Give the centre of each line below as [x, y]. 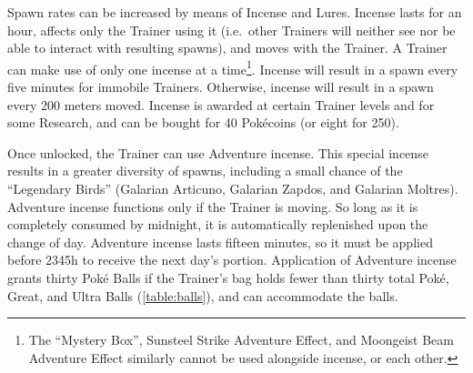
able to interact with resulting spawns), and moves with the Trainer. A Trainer [227, 48]
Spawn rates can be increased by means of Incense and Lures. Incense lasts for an [235, 12]
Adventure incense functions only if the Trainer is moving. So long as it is [213, 206]
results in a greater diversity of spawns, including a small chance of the [205, 171]
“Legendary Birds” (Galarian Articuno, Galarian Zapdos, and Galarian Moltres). [233, 188]
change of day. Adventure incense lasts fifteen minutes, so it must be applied [220, 242]
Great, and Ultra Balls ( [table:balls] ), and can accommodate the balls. [203, 295]
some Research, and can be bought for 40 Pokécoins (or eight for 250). [203, 122]
